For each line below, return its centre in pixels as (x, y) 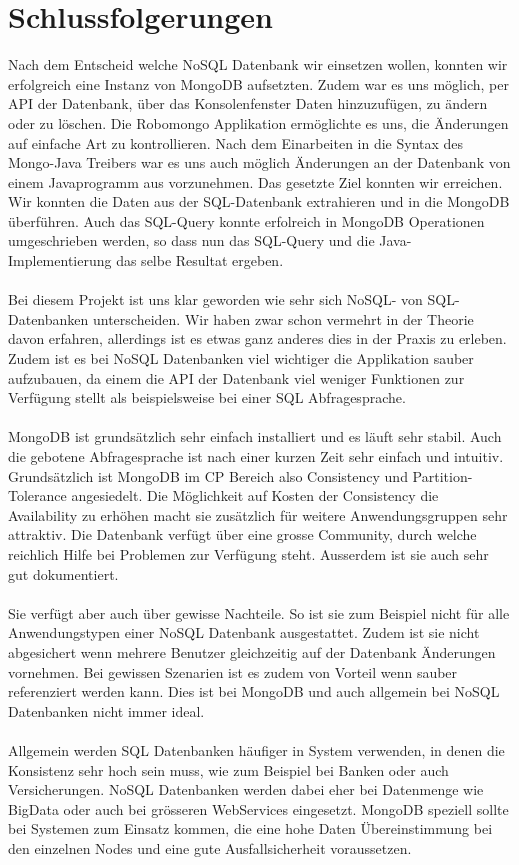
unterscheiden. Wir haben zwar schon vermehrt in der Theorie (283, 318)
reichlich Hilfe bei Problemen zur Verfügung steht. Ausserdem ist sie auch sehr (248, 553)
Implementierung (60, 260)
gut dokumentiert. (63, 573)
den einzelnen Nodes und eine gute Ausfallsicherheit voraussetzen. (210, 847)
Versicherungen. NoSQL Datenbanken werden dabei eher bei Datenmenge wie (246, 789)
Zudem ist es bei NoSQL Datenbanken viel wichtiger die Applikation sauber (241, 358)
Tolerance (37, 495)
